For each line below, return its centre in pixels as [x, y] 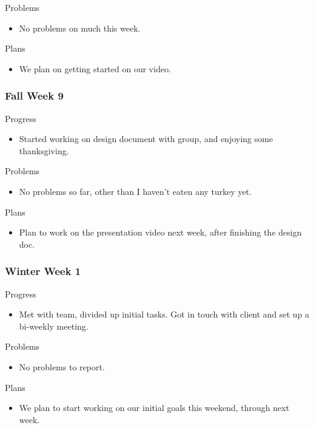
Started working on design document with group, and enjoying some [146, 139]
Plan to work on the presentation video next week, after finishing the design [160, 232]
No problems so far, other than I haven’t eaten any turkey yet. [135, 191]
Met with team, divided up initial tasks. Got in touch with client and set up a [164, 314]
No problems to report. [62, 366]
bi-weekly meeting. [54, 326]
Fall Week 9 [34, 96]
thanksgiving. [44, 150]
